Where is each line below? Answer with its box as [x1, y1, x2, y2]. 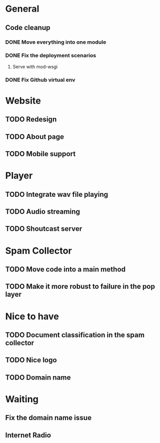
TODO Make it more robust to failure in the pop [5, 282, 155, 291]
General [5, 3, 40, 15]
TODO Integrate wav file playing [5, 190, 108, 198]
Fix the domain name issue [5, 414, 92, 422]
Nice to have [5, 311, 59, 322]
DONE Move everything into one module [5, 39, 107, 46]
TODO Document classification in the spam [5, 330, 145, 339]
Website [5, 95, 41, 107]
